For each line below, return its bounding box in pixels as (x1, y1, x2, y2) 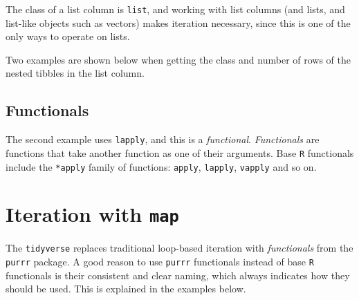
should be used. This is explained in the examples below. (6, 281, 246, 296)
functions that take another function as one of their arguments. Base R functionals (6, 145, 354, 160)
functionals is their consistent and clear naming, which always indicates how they (6, 268, 350, 282)
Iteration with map (6, 200, 179, 228)
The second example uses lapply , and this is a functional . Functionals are (6, 132, 320, 147)
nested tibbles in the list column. (6, 66, 145, 80)
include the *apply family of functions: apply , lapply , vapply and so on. (6, 159, 317, 174)
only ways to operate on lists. (6, 29, 130, 44)
